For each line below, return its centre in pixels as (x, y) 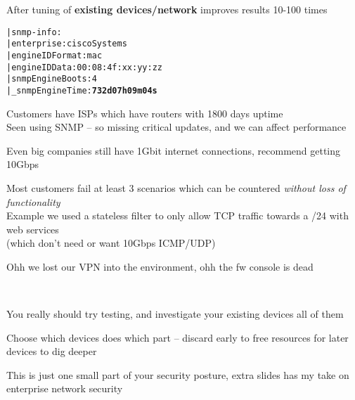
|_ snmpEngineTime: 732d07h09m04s (82, 90)
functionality (33, 201)
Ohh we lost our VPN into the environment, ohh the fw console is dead (160, 266)
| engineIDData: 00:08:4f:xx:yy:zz (84, 67)
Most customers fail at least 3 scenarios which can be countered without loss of (176, 187)
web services (33, 229)
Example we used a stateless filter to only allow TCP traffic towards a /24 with (177, 215)
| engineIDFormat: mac (54, 55)
